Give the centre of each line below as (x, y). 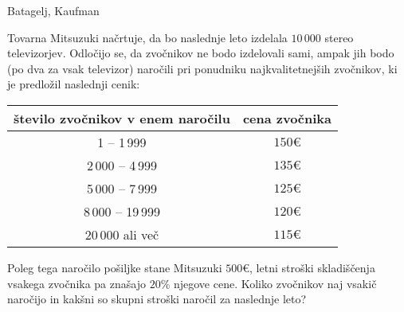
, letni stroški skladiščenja (312, 267)
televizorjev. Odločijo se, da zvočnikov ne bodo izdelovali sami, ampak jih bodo (201, 53)
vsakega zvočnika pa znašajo (76, 283)
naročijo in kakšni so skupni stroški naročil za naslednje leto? (157, 299)
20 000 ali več (122, 234)
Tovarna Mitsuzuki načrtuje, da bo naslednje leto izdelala (147, 37)
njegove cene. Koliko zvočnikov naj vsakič (275, 283)
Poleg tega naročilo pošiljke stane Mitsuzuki (115, 267)
